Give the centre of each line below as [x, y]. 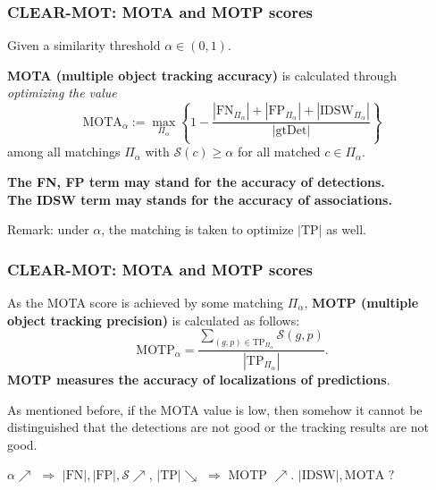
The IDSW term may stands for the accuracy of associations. [200, 199]
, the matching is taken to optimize [197, 229]
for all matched [279, 152]
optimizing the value [62, 93]
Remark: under [48, 229]
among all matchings [64, 152]
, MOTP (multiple [361, 302]
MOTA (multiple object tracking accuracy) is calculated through [202, 75]
